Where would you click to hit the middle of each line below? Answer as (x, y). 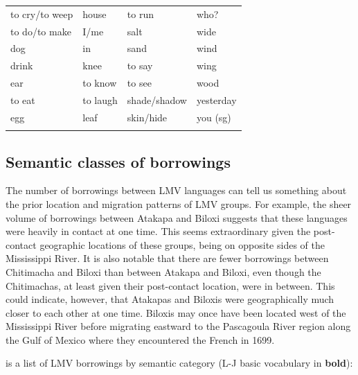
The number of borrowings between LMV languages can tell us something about (176, 190)
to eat (23, 99)
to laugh (100, 99)
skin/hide (147, 117)
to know (100, 83)
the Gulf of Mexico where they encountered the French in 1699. (140, 339)
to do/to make (41, 31)
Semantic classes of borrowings (118, 161)
